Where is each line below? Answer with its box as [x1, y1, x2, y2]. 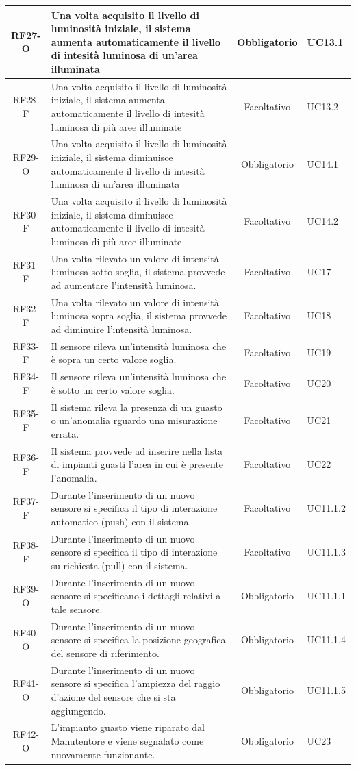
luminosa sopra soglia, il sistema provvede [51, 308, 227, 323]
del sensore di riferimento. [51, 645, 160, 660]
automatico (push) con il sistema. [51, 514, 192, 528]
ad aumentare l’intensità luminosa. [51, 277, 196, 292]
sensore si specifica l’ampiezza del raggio [51, 676, 220, 691]
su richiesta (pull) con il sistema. [51, 558, 188, 572]
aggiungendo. [51, 703, 106, 717]
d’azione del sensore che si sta [51, 689, 176, 704]
